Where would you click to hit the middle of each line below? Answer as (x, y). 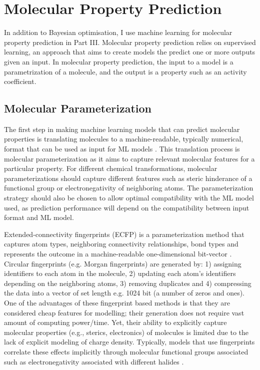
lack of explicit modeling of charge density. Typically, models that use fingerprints (129, 342)
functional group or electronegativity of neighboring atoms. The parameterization (129, 188)
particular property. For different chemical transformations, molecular (111, 168)
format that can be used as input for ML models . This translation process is (122, 149)
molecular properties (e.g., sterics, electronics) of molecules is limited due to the (126, 332)
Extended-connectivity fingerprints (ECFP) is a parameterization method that (124, 234)
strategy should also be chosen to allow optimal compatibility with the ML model (129, 198)
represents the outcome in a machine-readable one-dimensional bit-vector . (118, 254)
